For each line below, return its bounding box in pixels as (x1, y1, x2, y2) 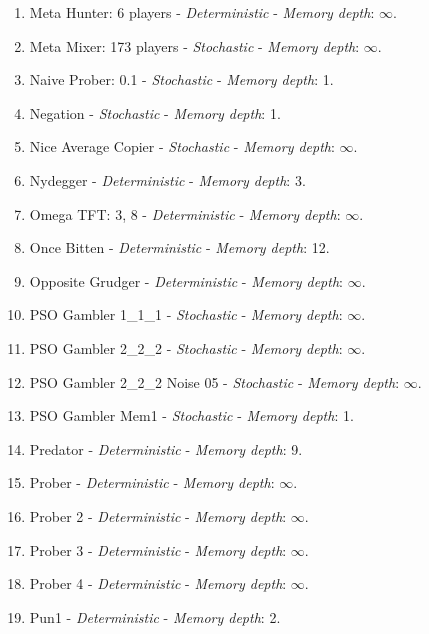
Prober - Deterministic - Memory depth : (29, 472, 275, 493)
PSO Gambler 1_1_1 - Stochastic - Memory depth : (29, 304, 343, 325)
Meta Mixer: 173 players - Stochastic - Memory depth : (29, 35, 360, 56)
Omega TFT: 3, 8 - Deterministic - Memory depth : (29, 203, 341, 224)
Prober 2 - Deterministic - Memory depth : (29, 505, 287, 526)
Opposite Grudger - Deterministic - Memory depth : (29, 270, 343, 291)
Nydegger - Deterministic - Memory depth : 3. (29, 169, 306, 190)
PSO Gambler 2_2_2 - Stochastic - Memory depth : (29, 337, 343, 358)
